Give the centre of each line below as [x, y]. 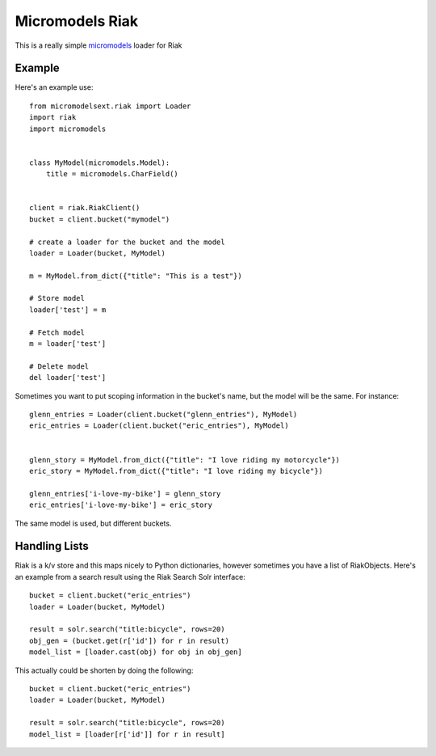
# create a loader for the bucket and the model [127, 242]
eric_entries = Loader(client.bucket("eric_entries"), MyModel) [159, 426]
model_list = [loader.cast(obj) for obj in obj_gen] [136, 652]
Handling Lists [52, 546]
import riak [53, 118]
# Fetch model [57, 332]
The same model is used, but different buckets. [93, 523]
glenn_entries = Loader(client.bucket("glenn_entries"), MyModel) [163, 414]
